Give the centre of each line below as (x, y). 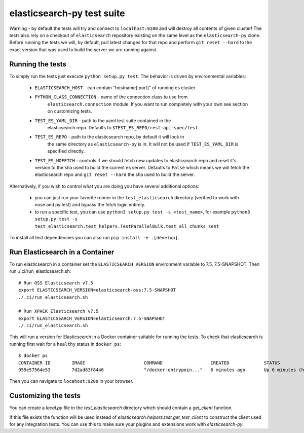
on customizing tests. (70, 111)
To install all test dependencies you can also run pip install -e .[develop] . (94, 238)
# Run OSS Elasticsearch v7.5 (56, 283)
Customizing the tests (45, 396)
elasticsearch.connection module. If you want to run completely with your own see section (148, 104)
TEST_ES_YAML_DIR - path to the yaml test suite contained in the (103, 120)
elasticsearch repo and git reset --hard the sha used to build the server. (115, 174)
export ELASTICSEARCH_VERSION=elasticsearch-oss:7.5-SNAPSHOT (97, 290)
